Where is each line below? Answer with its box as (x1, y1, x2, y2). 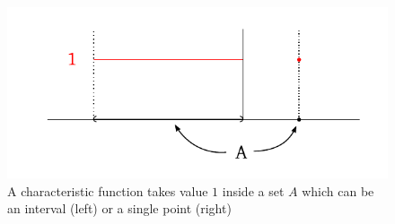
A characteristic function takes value (7, 181, 208, 200)
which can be (302, 181, 374, 200)
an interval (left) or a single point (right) (7, 199, 232, 218)
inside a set (222, 181, 285, 200)
